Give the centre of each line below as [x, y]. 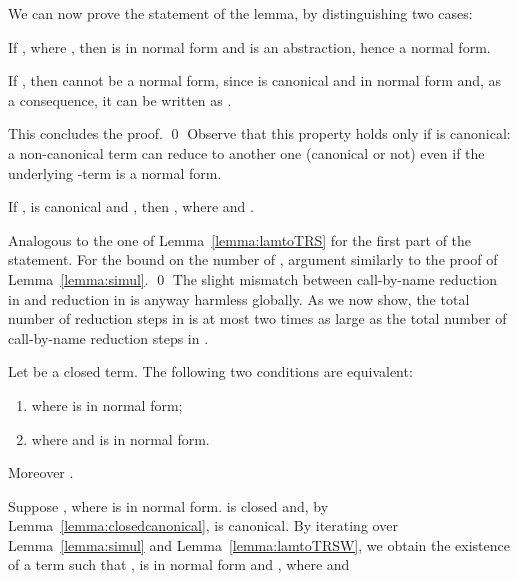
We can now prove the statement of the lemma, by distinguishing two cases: [240, 13]
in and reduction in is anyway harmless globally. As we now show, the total [239, 298]
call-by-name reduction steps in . [108, 337]
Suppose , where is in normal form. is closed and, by [168, 505]
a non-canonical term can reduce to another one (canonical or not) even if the [246, 152]
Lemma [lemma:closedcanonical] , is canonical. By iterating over [203, 525]
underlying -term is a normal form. [115, 172]
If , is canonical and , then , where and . [131, 206]
